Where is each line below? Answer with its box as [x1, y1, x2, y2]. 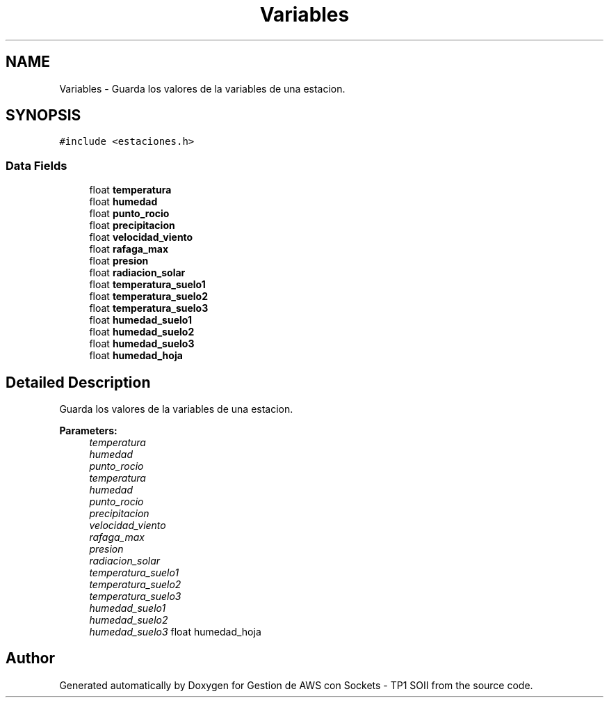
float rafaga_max [89, 243, 169, 255]
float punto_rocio [89, 207, 170, 220]
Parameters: [59, 425, 117, 437]
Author [6, 649, 55, 668]
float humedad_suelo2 [89, 326, 195, 338]
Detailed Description [6, 373, 151, 391]
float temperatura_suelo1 [89, 278, 206, 291]
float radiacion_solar [89, 267, 186, 279]
